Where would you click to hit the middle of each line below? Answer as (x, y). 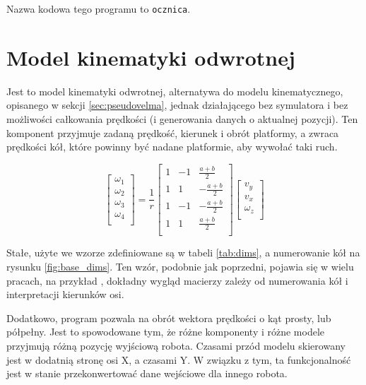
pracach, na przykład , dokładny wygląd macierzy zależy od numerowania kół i (177, 280)
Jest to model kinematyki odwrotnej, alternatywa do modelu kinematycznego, (175, 91)
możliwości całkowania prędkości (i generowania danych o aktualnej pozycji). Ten (182, 118)
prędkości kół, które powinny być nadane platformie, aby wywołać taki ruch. (172, 147)
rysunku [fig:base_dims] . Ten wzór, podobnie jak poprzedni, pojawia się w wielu (180, 267)
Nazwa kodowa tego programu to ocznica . (99, 8)
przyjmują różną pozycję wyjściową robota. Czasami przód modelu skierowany (176, 346)
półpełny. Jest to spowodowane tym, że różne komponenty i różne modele (166, 332)
